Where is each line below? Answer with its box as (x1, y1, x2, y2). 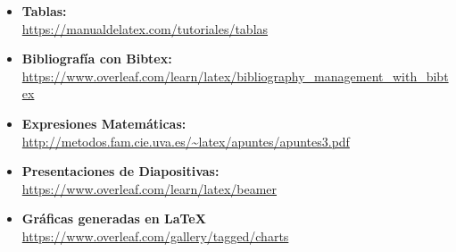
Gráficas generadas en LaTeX (21, 209, 206, 228)
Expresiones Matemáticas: (21, 113, 187, 132)
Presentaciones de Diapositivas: (21, 162, 220, 181)
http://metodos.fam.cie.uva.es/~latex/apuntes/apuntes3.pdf (21, 131, 350, 150)
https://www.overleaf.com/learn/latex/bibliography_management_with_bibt (21, 66, 449, 85)
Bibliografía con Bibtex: (21, 49, 172, 68)
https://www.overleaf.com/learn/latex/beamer (21, 179, 278, 197)
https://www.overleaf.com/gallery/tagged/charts (21, 226, 289, 245)
